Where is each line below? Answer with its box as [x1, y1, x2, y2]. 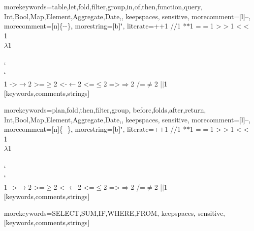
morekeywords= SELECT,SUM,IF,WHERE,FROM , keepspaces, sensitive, [4, 207, 225, 218]
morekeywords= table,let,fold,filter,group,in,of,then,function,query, [4, 1, 202, 11]
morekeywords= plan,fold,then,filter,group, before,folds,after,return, [4, 104, 206, 115]
